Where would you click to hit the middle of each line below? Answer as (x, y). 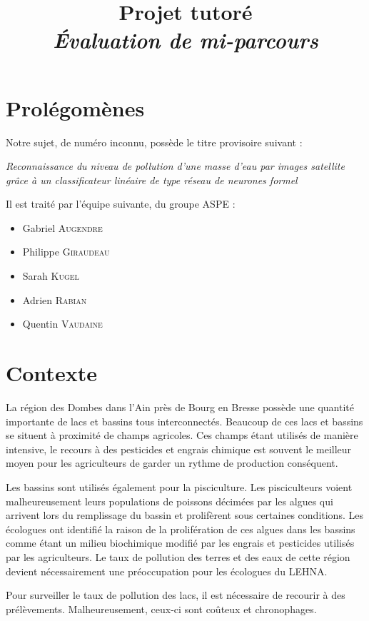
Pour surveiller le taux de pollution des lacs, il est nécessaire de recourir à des (176, 595)
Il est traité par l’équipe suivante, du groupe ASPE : (121, 204)
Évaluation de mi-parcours (186, 40)
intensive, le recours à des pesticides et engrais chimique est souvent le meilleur (179, 449)
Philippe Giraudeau (66, 252)
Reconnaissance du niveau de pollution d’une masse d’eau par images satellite (175, 166)
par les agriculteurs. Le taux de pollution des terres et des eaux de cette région (178, 556)
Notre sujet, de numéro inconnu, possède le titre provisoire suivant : (154, 142)
